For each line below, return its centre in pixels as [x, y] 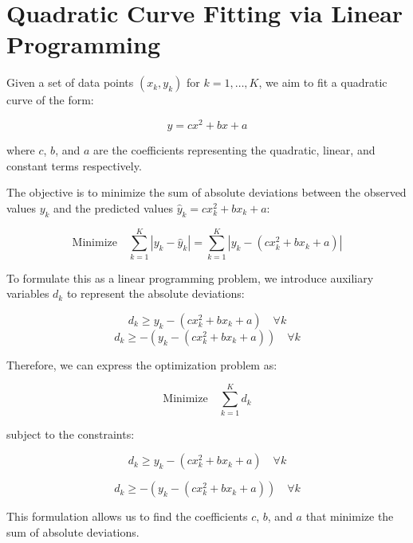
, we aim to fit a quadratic [323, 82]
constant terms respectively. [74, 165]
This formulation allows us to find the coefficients [127, 516]
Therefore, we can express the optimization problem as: [142, 364]
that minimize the [350, 516]
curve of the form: [50, 100]
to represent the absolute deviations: [155, 293]
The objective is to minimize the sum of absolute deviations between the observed [206, 192]
